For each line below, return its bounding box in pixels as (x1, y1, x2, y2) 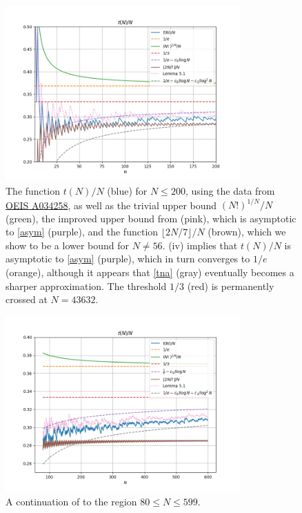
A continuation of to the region (6, 494, 137, 508)
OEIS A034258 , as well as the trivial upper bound (6, 197, 217, 212)
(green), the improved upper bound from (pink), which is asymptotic (6, 211, 296, 225)
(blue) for (107, 183, 148, 197)
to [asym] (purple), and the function (6, 224, 159, 239)
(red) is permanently (187, 278, 274, 293)
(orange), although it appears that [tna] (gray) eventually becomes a (6, 265, 294, 280)
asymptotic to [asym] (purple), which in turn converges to (6, 251, 250, 266)
